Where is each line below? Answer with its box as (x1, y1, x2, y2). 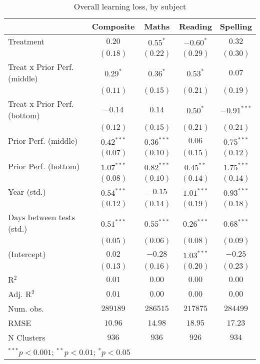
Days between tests (8, 211, 75, 223)
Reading (178, 20, 212, 32)
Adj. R (8, 288, 31, 300)
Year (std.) (8, 186, 46, 197)
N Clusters (8, 332, 45, 343)
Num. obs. (8, 303, 44, 314)
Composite (91, 20, 135, 32)
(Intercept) (8, 248, 46, 260)
